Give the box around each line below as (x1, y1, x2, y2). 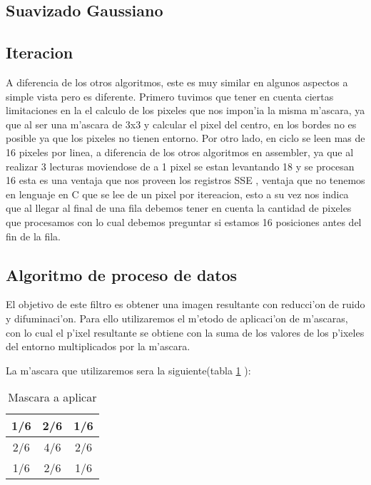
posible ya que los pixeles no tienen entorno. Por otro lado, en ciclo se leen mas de (6, 131, 365, 145)
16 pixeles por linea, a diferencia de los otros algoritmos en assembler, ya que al (6, 144, 354, 159)
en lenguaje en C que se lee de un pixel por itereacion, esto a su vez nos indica (6, 186, 349, 201)
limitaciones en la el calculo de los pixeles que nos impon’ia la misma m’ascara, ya (6, 103, 365, 118)
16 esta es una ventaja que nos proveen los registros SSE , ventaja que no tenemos (6, 173, 365, 188)
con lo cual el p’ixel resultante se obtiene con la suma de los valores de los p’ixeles (6, 325, 365, 339)
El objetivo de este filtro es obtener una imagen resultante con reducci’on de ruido (6, 297, 365, 312)
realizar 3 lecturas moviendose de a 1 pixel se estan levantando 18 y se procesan (6, 158, 355, 173)
